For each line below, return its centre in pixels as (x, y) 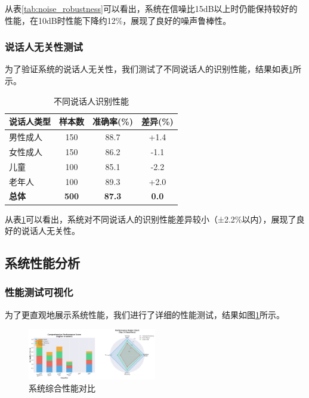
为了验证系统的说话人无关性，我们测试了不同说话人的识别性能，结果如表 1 (149, 69)
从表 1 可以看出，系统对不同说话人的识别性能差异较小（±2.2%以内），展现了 (151, 219)
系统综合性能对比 (62, 388)
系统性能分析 (42, 263)
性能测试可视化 (39, 292)
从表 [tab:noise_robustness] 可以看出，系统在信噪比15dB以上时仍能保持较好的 (151, 8)
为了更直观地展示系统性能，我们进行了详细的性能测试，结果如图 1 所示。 (145, 314)
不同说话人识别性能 (91, 101)
